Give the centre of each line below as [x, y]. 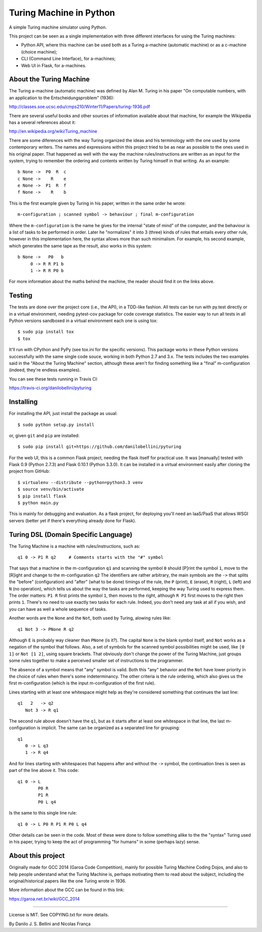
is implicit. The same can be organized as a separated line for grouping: [108, 728]
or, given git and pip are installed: [44, 435]
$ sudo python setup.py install [56, 425]
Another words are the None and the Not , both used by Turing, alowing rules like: [90, 618]
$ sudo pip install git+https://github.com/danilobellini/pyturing [99, 447]
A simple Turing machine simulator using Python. [58, 27]
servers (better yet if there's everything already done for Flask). [73, 520]
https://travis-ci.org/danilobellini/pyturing [50, 388]
